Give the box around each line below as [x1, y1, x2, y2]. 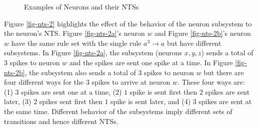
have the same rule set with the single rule [11, 37, 141, 48]
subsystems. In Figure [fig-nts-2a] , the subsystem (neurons [4, 47, 182, 58]
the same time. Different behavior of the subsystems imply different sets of [4, 106, 232, 116]
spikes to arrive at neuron [91, 77, 170, 87]
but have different [166, 37, 221, 48]
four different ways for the [4, 77, 84, 87]
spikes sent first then [39, 96, 102, 107]
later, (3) [4, 96, 31, 107]
